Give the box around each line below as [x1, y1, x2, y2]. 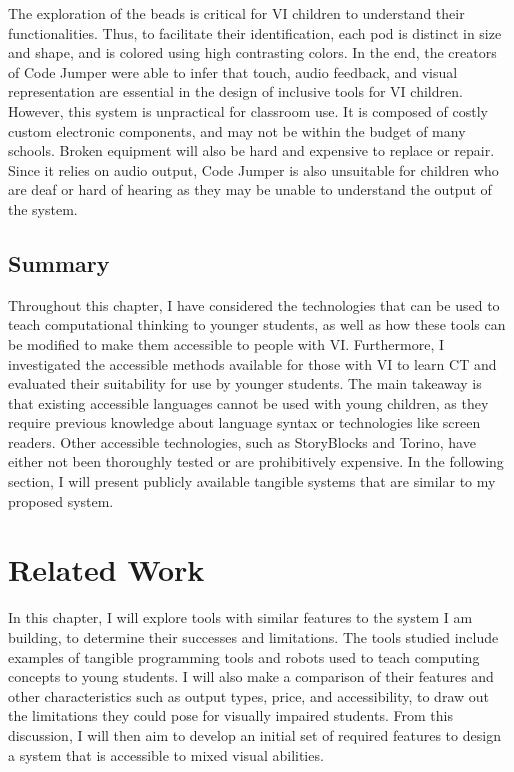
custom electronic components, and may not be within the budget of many [8, 120, 466, 141]
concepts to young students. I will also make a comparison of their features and [8, 666, 494, 687]
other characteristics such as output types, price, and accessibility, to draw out [8, 685, 489, 706]
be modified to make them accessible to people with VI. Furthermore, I [8, 333, 444, 354]
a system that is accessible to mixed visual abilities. [8, 744, 324, 765]
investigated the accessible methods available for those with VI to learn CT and [8, 353, 497, 374]
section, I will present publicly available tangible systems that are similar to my [8, 471, 496, 492]
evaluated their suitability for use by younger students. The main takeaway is [8, 373, 482, 394]
